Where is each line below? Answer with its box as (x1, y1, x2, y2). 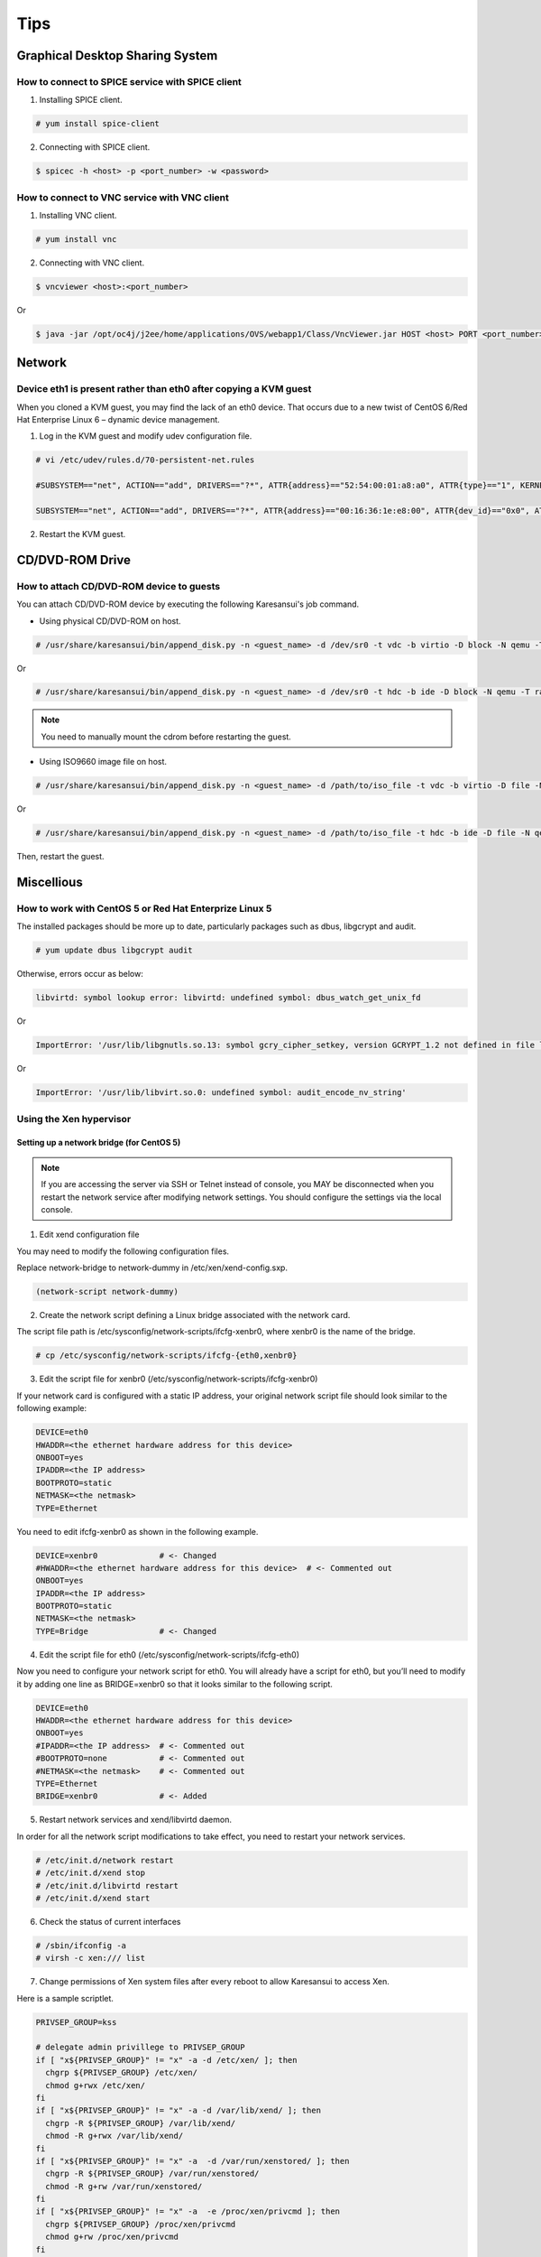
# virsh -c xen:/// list (35, 1953, 146, 1964)
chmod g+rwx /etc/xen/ (45, 2080, 146, 2090)
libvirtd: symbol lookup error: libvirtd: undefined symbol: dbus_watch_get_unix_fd (35, 993, 421, 1003)
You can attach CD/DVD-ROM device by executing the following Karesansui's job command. (16, 599, 360, 609)
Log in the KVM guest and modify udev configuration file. (39, 431, 252, 441)
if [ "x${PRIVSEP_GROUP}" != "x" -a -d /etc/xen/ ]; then (35, 2055, 298, 2065)
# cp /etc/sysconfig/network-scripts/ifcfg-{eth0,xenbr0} (35, 1351, 298, 1361)
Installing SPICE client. (39, 95, 123, 106)
